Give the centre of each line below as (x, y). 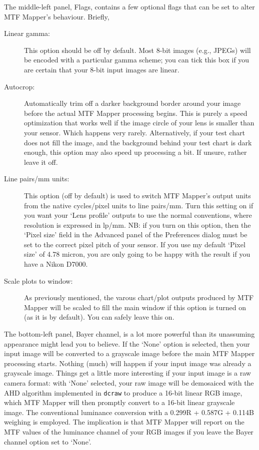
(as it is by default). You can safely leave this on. (99, 317)
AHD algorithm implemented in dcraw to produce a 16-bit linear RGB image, (123, 392)
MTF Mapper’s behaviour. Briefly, (57, 16)
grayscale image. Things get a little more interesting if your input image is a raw (127, 373)
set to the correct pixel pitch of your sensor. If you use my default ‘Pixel (135, 244)
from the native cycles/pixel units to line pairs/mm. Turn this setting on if (139, 205)
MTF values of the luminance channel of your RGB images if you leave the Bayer (129, 432)
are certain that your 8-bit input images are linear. (102, 69)
